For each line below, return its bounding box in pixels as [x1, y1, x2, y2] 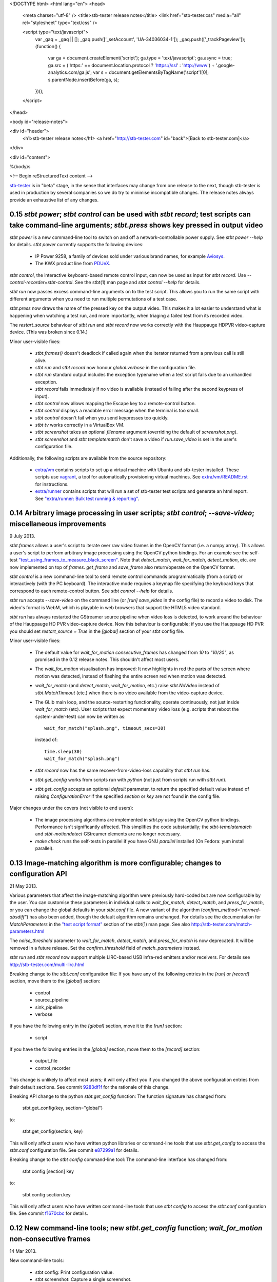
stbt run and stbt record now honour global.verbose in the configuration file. [35, 364, 196, 370]
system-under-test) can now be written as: [35, 713, 126, 719]
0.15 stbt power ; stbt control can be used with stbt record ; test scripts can [9, 210, 251, 219]
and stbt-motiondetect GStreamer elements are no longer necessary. [35, 831, 181, 837]
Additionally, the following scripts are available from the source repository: [9, 455, 167, 461]
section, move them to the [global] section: [9, 978, 101, 984]
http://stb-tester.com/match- [191, 921, 252, 927]
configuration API [9, 869, 67, 878]
